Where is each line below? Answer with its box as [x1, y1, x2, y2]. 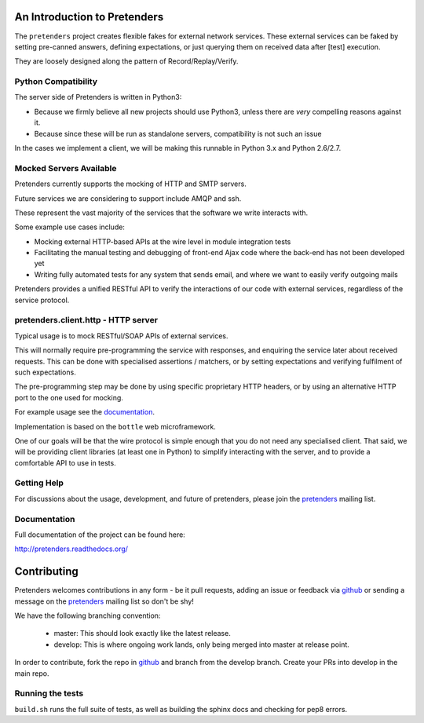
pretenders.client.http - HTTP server [14, 315, 159, 326]
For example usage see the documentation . [14, 407, 155, 417]
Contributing [14, 565, 79, 579]
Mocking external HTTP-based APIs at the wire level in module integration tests [34, 236, 291, 246]
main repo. [14, 668, 49, 678]
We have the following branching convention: [14, 611, 161, 620]
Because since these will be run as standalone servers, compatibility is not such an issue [34, 129, 322, 138]
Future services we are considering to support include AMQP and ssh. [14, 193, 242, 203]
